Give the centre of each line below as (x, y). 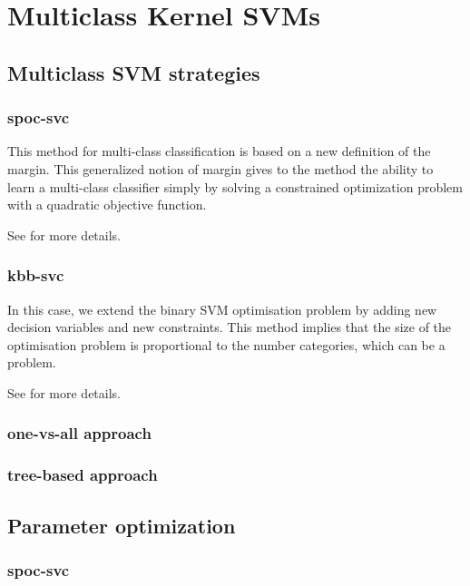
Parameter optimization (122, 525)
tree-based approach (83, 475)
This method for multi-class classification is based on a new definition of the (219, 151)
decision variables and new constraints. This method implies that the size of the (230, 327)
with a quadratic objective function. (107, 205)
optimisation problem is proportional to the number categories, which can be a (226, 344)
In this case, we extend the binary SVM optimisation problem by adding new (222, 309)
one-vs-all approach (79, 433)
